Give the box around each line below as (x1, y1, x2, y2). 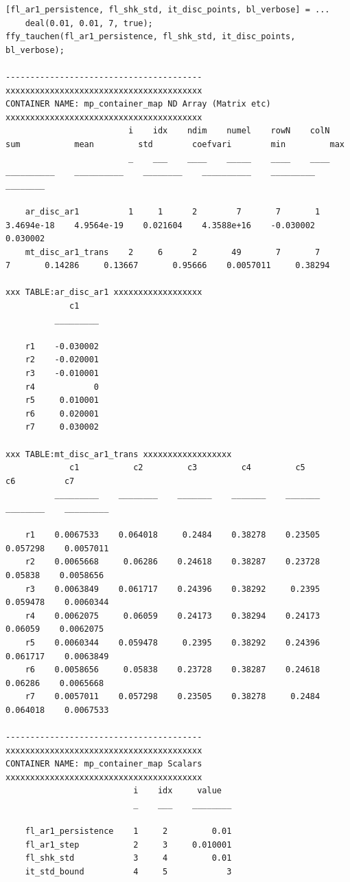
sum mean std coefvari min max (5, 139, 345, 149)
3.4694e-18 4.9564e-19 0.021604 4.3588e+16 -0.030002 (5, 220, 316, 230)
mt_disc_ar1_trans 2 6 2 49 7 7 (25, 247, 320, 257)
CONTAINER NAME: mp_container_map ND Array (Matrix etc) (5, 99, 271, 109)
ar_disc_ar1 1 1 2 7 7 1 (25, 206, 320, 217)
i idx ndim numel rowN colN (128, 126, 330, 136)
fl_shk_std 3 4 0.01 (25, 853, 232, 863)
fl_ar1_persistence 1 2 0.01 (25, 826, 232, 837)
